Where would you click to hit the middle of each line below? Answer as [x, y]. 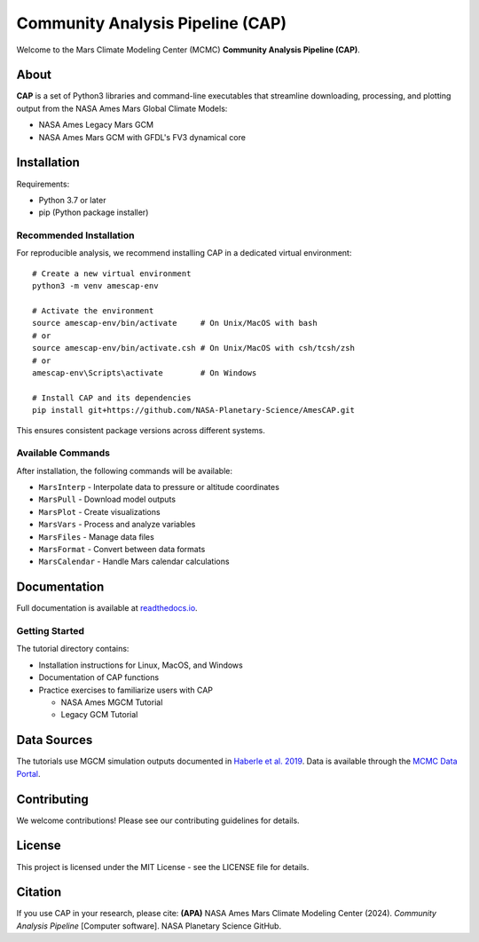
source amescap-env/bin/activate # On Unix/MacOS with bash [175, 323]
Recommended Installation [75, 235]
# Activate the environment [93, 311]
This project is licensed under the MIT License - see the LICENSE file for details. [163, 867]
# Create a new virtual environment [112, 273]
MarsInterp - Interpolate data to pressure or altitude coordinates [159, 487]
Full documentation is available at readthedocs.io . [107, 608]
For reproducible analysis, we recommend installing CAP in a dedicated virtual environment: [184, 253]
